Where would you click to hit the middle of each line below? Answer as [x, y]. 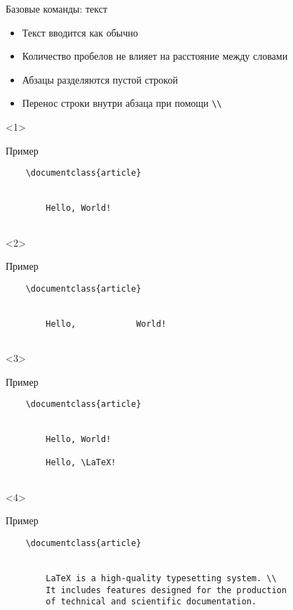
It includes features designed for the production [166, 590]
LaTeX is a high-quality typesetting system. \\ [161, 578]
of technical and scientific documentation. [151, 602]
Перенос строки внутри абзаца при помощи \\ [122, 103]
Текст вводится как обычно [80, 32]
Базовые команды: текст [57, 8]
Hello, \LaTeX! [81, 463]
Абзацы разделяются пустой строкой [100, 79]
